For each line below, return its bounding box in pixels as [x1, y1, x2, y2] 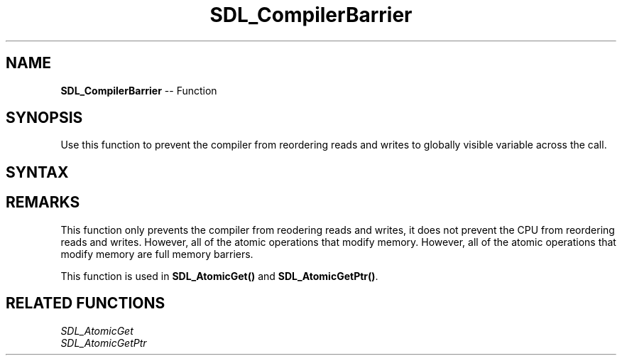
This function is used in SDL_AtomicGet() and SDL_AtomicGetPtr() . [60, 269, 378, 282]
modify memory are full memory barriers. [60, 247, 253, 260]
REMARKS [6, 193, 80, 212]
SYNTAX [6, 163, 69, 181]
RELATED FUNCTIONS [6, 294, 165, 313]
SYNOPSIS [6, 109, 83, 127]
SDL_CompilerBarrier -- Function [60, 84, 217, 97]
